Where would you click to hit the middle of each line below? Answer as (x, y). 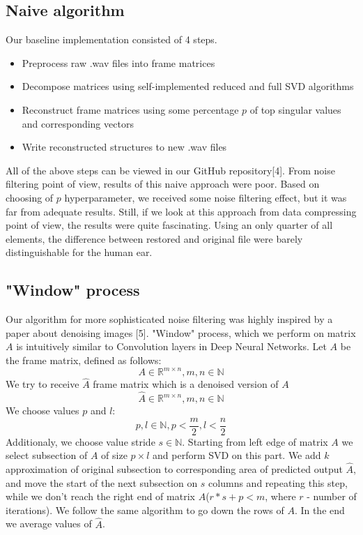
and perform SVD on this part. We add (237, 455)
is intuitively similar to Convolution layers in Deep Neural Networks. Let (171, 346)
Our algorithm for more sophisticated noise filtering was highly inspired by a (169, 319)
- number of (332, 496)
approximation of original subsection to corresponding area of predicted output (174, 469)
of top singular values (295, 109)
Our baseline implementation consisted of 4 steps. (111, 39)
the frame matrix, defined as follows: (84, 360)
